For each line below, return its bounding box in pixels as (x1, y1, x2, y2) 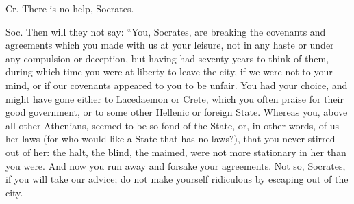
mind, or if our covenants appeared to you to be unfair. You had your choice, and (5, 77, 348, 92)
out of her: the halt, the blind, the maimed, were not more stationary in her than (5, 144, 346, 159)
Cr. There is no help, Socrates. (5, 1, 134, 15)
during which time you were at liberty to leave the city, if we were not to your (5, 64, 333, 79)
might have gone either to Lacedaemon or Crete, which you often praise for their (5, 91, 344, 105)
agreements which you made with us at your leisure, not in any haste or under (5, 38, 334, 52)
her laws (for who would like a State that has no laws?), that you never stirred (5, 131, 336, 146)
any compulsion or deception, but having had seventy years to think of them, (5, 51, 329, 65)
